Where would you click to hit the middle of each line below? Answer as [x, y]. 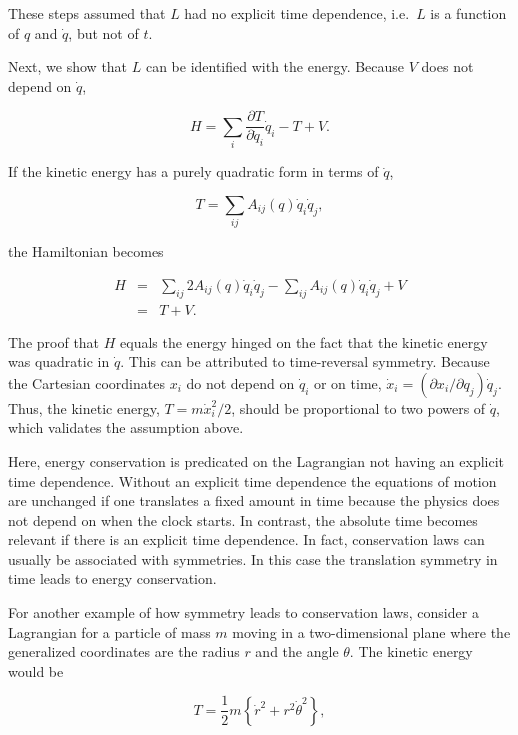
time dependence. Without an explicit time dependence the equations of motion [252, 480]
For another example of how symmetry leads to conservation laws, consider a [243, 612]
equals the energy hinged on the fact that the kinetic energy [304, 341]
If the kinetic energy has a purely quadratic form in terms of [193, 171]
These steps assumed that [87, 13]
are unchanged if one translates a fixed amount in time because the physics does [254, 500]
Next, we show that [68, 66]
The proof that [54, 341]
